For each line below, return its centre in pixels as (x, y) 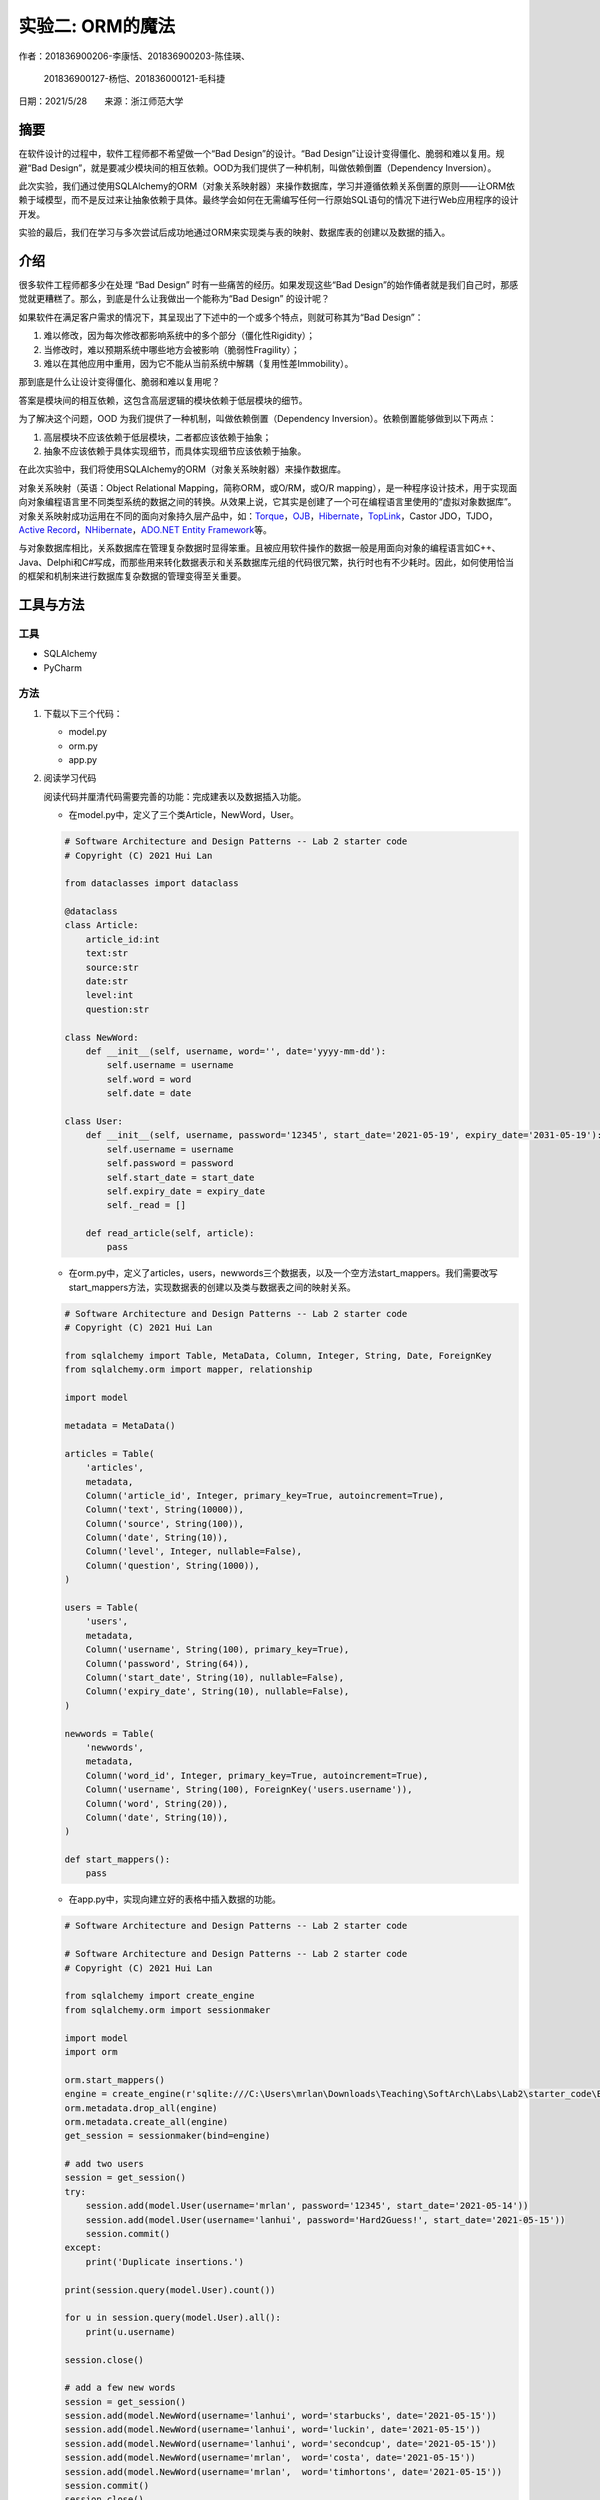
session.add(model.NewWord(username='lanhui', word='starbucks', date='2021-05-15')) (280, 2416)
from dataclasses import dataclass (151, 883)
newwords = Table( (109, 1733)
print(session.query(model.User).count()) (170, 2289)
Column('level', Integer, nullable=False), (193, 1551)
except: (83, 2248)
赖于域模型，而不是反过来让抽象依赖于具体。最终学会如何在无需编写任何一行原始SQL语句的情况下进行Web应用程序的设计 (268, 200)
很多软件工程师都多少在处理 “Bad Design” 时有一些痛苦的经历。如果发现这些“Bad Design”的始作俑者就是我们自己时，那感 (268, 285)
